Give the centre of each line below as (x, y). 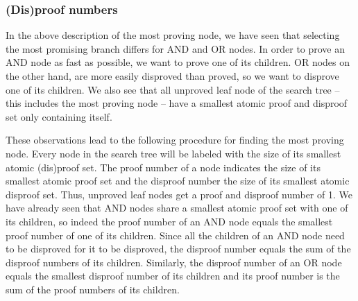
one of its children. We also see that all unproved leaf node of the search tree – (173, 89)
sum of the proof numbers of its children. (93, 289)
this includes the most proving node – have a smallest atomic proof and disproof (177, 103)
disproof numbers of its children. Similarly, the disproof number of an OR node (174, 262)
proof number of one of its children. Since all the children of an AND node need (175, 235)
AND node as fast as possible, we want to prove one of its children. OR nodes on (178, 62)
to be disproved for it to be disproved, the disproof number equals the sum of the (178, 249)
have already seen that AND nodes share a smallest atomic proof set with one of (177, 208)
